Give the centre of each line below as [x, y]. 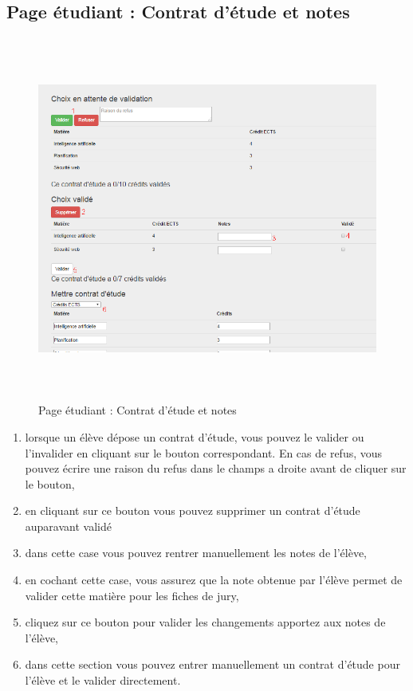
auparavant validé [68, 526]
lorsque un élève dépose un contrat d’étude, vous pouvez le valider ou [195, 436]
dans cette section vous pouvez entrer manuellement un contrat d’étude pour [212, 664]
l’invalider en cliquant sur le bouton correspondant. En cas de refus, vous [204, 452]
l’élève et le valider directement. [103, 680]
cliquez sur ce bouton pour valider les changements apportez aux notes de [205, 622]
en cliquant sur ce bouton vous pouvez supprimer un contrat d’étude [193, 510]
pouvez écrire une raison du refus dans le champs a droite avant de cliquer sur [216, 468]
